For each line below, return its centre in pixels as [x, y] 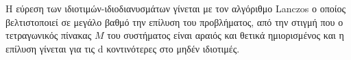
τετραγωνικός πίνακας [49, 35]
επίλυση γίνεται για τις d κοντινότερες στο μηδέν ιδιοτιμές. [123, 48]
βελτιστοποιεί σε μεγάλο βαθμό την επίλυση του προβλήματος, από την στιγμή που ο [174, 21]
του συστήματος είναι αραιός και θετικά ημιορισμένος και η [226, 35]
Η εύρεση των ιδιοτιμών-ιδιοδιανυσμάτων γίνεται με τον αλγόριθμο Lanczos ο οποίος [176, 8]
